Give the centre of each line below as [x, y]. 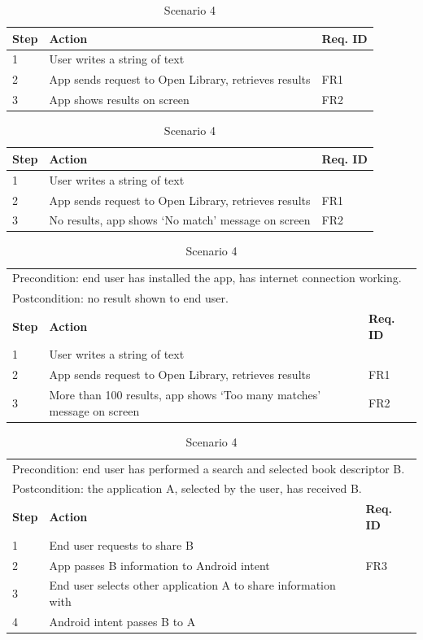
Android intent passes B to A [122, 621]
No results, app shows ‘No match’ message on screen [180, 220]
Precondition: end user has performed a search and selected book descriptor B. [209, 468]
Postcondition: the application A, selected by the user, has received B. [187, 488]
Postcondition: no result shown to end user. [120, 298]
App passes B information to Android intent [159, 565]
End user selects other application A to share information [192, 585]
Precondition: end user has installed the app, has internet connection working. [207, 278]
